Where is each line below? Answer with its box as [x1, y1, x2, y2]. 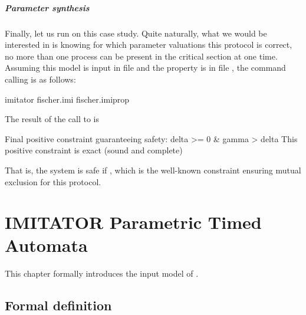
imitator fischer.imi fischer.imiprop [5, 93, 130, 105]
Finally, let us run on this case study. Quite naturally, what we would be [5, 27, 267, 39]
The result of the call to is [5, 113, 100, 125]
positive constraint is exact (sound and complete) [5, 144, 183, 156]
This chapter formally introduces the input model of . [5, 267, 199, 280]
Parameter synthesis [5, 1, 90, 14]
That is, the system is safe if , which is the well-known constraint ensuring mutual [5, 163, 301, 176]
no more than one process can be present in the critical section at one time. [5, 50, 278, 62]
